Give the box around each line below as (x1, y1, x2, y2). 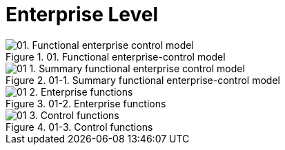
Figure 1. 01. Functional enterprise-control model (6, 50, 226, 63)
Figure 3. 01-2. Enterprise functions (6, 97, 166, 109)
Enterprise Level (6, 3, 159, 26)
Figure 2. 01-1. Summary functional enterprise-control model (6, 74, 280, 86)
